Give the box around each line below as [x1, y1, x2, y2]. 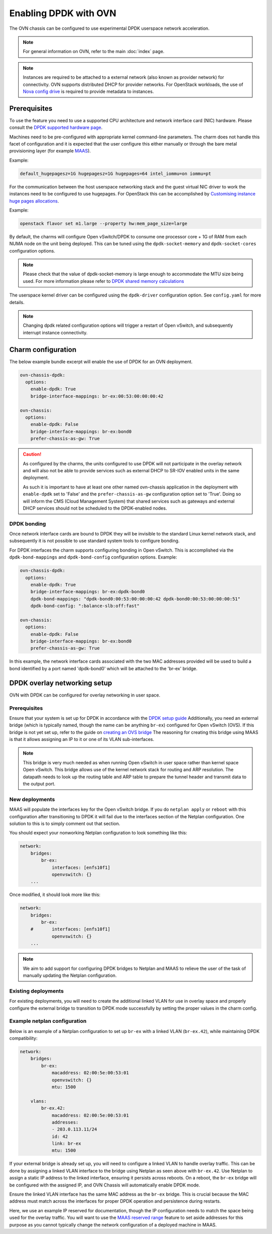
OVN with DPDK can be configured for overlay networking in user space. [9, 692, 161, 698]
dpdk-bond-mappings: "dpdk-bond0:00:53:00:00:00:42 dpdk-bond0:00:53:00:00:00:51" [30, 596, 241, 602]
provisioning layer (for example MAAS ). [9, 148, 91, 154]
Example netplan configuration [9, 1018, 87, 1025]
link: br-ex [51, 1141, 82, 1147]
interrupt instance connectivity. [23, 329, 88, 335]
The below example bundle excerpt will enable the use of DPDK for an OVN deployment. [9, 359, 193, 365]
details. [9, 299, 25, 305]
